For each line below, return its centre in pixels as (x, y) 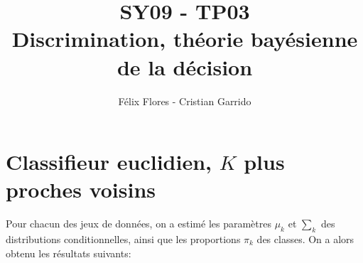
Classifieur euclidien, (109, 162)
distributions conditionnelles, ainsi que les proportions (123, 239)
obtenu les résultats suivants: (69, 253)
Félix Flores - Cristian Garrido (185, 101)
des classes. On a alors (305, 239)
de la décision (185, 66)
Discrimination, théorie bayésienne (185, 39)
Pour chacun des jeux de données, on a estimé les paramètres (139, 224)
